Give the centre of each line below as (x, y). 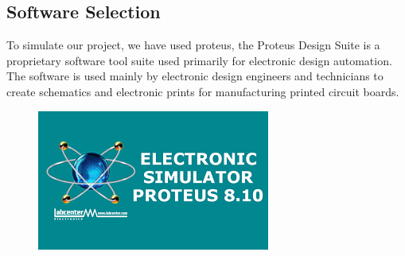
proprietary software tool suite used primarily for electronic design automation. (199, 60)
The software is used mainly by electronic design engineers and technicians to (195, 76)
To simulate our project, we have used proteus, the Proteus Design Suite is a (193, 45)
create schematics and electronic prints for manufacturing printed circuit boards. (203, 91)
